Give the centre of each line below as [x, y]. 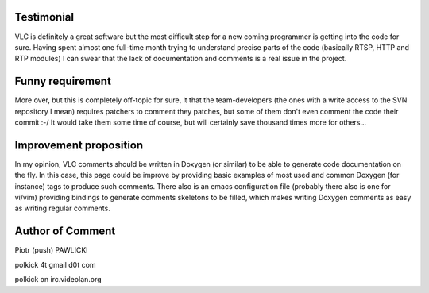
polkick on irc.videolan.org [58, 280]
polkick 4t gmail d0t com [55, 264]
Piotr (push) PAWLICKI [51, 250]
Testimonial [44, 17]
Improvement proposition [79, 145]
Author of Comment [65, 231]
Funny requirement [63, 81]
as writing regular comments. [62, 208]
